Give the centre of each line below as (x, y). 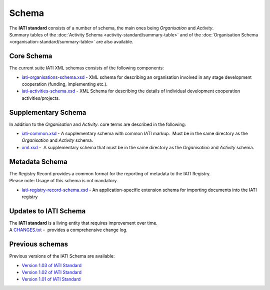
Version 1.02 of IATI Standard (52, 272)
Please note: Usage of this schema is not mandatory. (63, 181)
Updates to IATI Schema (47, 211)
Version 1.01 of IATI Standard (51, 279)
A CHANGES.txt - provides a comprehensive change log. (68, 230)
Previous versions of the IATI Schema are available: (62, 256)
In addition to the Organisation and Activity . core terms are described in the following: (97, 124)
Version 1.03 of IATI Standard (52, 265)
